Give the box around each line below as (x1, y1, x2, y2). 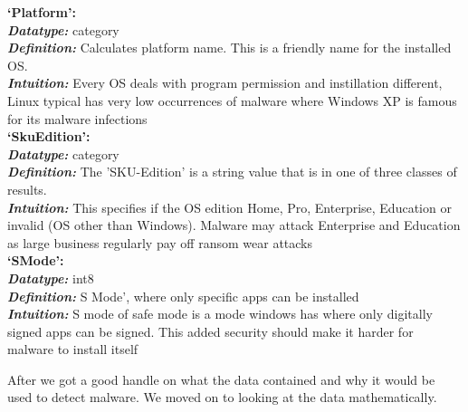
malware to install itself (7, 340, 138, 359)
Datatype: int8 (7, 268, 94, 287)
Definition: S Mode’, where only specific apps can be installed (7, 286, 359, 305)
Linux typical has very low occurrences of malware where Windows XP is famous (7, 91, 457, 110)
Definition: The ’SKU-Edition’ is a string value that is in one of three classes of (7, 162, 457, 181)
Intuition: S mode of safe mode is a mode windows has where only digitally (7, 304, 433, 323)
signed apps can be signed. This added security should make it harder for (7, 321, 414, 340)
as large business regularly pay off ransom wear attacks (7, 233, 313, 252)
